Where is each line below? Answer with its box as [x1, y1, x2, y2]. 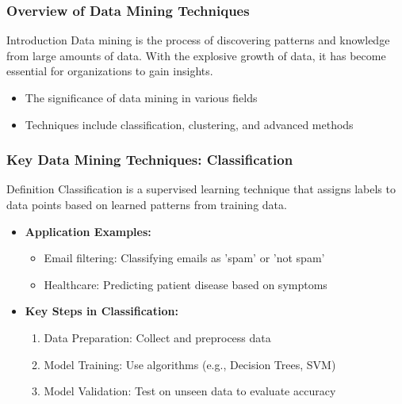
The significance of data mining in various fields [25, 90, 258, 105]
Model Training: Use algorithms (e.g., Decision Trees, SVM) [44, 356, 336, 372]
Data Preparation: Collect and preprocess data [44, 329, 271, 345]
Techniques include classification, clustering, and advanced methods [25, 116, 354, 132]
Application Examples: [25, 223, 151, 239]
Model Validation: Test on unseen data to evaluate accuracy [44, 383, 336, 399]
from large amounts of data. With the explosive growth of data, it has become [6, 47, 386, 63]
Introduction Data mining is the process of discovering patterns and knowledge [6, 32, 390, 48]
